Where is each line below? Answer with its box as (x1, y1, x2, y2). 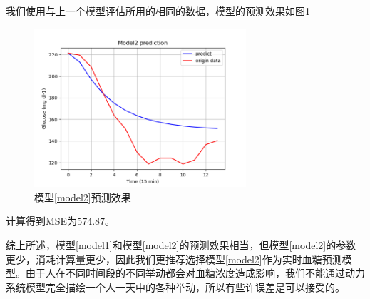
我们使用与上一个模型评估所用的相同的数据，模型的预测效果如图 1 (6, 4, 310, 18)
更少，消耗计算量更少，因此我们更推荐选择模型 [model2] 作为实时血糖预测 (6, 251, 342, 266)
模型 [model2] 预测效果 (34, 189, 131, 204)
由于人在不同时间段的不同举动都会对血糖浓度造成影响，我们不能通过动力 (25, 265, 365, 280)
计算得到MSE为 (6, 213, 78, 228)
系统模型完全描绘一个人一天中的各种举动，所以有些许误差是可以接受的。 (6, 279, 345, 294)
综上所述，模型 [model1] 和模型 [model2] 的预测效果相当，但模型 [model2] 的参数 (6, 237, 356, 252)
